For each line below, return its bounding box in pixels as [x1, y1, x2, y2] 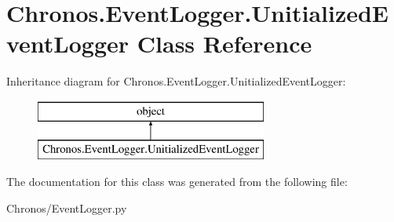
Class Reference [137, 27, 312, 60]
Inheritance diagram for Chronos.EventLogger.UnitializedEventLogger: [6, 73, 346, 89]
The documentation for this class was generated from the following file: [6, 173, 348, 190]
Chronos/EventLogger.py [6, 199, 127, 216]
